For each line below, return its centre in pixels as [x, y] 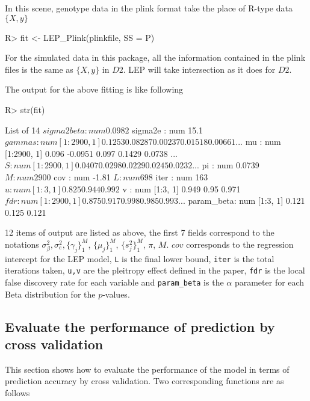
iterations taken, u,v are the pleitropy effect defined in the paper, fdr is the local [155, 270]
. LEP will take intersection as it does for [199, 69]
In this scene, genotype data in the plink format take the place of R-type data [149, 8]
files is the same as [39, 69]
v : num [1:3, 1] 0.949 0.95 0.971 [181, 188]
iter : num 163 [182, 176]
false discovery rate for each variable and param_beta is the [114, 282]
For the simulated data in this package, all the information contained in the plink [155, 57]
